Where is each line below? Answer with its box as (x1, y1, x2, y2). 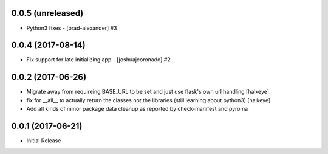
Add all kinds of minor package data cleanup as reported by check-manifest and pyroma (26, 105, 248, 113)
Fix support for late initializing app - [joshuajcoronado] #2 (26, 56, 171, 63)
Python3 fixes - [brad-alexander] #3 (26, 24, 118, 32)
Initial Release (26, 137, 61, 144)
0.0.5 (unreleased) (11, 8, 84, 18)
